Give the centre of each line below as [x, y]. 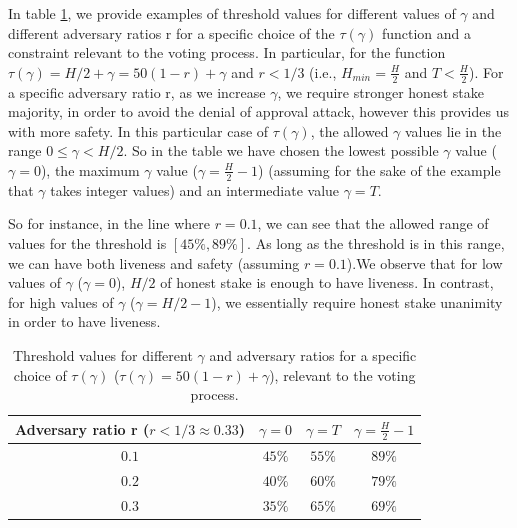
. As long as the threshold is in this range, [376, 243]
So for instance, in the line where [109, 223]
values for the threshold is [87, 243]
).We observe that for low [424, 262]
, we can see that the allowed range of [373, 223]
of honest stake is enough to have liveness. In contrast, [327, 282]
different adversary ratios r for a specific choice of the [171, 32]
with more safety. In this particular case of [138, 130]
